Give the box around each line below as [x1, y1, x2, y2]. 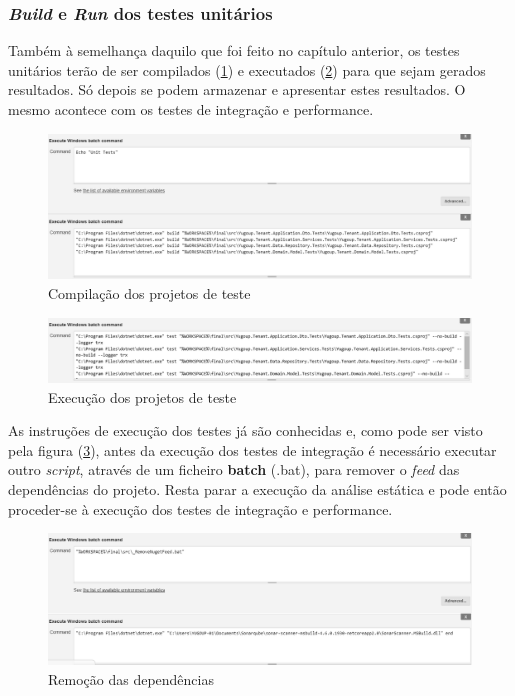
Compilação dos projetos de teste [48, 282, 251, 303]
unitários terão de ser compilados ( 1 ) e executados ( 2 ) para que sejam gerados [8, 59, 486, 80]
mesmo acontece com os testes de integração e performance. [8, 99, 374, 119]
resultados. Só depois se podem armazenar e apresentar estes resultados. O [8, 79, 466, 100]
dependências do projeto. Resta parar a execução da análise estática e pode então [8, 478, 507, 499]
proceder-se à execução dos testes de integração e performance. [8, 498, 393, 519]
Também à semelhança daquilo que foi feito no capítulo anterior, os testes [8, 40, 460, 61]
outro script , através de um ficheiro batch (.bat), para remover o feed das [8, 459, 460, 480]
